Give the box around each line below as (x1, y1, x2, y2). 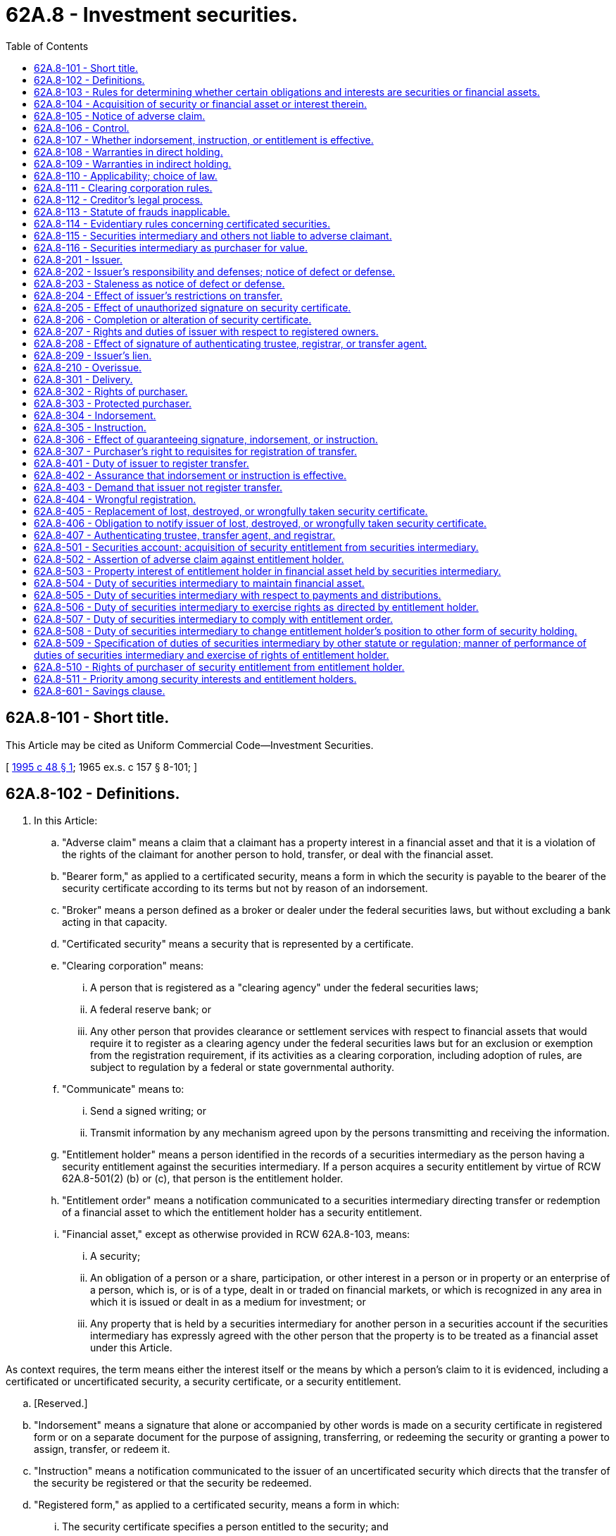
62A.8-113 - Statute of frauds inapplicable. (34, 205, 230, 218)
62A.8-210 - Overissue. (34, 361, 142, 373)
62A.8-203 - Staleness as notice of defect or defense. (34, 277, 285, 290)
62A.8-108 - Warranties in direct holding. (34, 145, 223, 158)
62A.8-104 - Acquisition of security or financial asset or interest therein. (34, 97, 367, 110)
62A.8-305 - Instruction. (34, 421, 146, 433)
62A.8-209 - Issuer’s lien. (34, 349, 152, 361)
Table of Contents (6, 39, 89, 52)
